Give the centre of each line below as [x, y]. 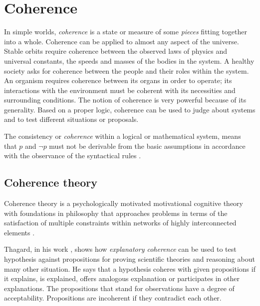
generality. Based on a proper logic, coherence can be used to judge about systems [130, 109]
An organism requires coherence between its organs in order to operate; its [118, 80]
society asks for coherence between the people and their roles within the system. [127, 70]
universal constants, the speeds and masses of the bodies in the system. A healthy [129, 60]
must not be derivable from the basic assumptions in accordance [147, 146]
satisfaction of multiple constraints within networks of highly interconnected [120, 223]
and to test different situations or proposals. [71, 119]
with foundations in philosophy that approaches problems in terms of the [116, 213]
